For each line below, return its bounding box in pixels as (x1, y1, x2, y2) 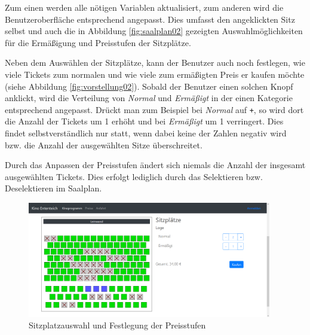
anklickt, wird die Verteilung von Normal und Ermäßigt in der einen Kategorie (5, 92, 293, 104)
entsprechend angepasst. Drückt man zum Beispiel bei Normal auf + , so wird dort (5, 103, 304, 115)
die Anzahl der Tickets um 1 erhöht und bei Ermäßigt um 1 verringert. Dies (5, 115, 284, 127)
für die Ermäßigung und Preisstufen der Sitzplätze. (5, 36, 191, 48)
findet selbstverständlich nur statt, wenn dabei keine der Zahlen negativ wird (5, 127, 287, 139)
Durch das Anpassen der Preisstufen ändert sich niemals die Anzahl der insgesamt (5, 159, 306, 171)
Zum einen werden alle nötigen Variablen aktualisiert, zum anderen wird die (5, 1, 284, 13)
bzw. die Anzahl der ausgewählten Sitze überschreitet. (5, 138, 202, 151)
